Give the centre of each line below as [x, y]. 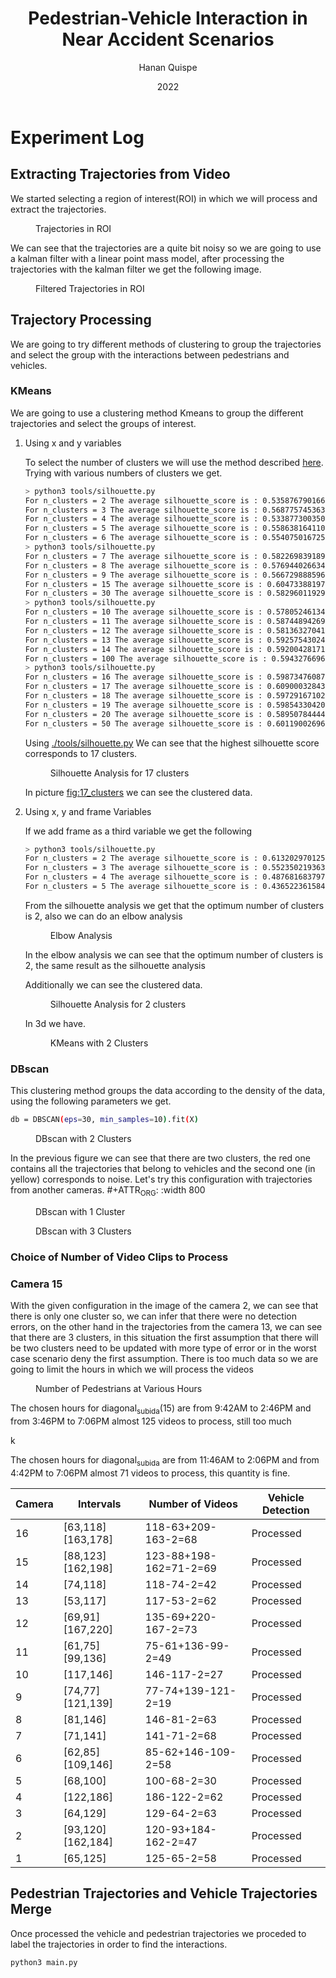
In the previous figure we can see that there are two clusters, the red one [160, 1158]
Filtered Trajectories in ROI [90, 288]
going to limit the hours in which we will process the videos [132, 1369]
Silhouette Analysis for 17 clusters [119, 773]
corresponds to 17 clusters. [81, 753]
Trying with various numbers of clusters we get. [123, 473]
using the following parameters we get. [91, 1101]
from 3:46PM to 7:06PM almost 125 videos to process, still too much [151, 1421]
